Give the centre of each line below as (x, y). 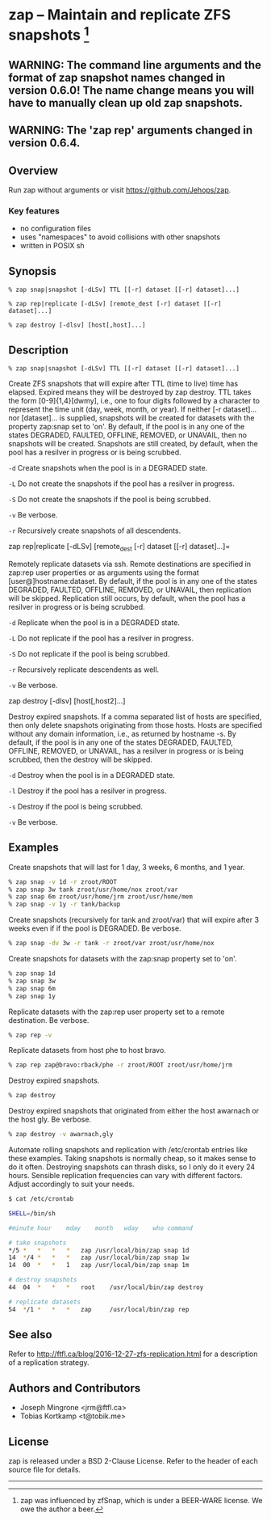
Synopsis (32, 271)
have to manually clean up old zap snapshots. (126, 103)
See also (30, 1335)
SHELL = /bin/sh (32, 1213)
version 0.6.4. (44, 143)
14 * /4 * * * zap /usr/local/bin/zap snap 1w (99, 1258)
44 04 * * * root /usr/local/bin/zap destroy (106, 1287)
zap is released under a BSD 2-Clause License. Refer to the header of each (133, 1461)
